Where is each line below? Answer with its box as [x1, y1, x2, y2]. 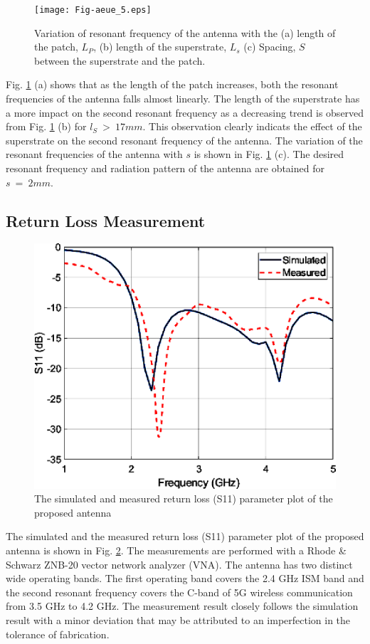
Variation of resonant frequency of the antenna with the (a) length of [34, 25, 336, 40]
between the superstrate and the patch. [34, 53, 206, 68]
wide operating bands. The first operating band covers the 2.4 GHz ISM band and [6, 571, 364, 586]
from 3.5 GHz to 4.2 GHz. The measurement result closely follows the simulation [6, 598, 359, 613]
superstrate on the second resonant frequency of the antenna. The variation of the [6, 132, 363, 147]
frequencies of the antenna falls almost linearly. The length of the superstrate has [6, 91, 360, 106]
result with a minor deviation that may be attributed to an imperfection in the [6, 612, 351, 627]
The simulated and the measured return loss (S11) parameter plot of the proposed [6, 529, 364, 544]
